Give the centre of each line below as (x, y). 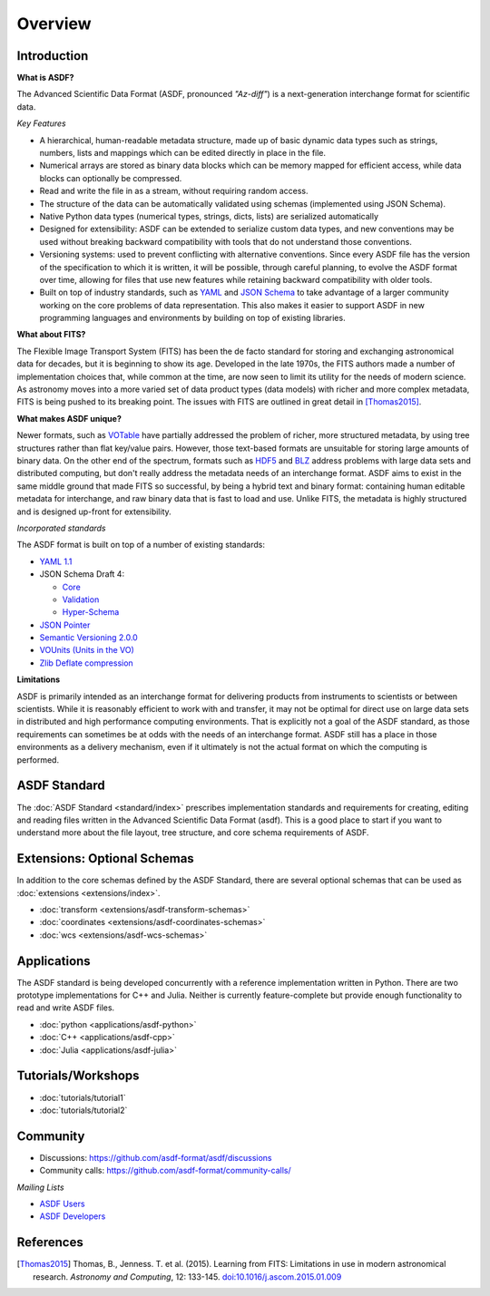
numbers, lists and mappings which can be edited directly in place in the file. (183, 153)
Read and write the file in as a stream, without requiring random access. (174, 191)
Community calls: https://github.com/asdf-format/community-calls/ (165, 1171)
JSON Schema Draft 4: (82, 574)
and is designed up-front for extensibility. (94, 512)
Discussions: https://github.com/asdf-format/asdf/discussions (156, 1157)
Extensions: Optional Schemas (105, 858)
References (50, 1242)
